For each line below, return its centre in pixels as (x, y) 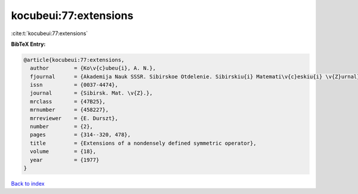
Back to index (28, 183)
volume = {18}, (63, 151)
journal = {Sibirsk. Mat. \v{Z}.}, (92, 93)
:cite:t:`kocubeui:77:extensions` (50, 33)
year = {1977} (65, 160)
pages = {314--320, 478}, (81, 135)
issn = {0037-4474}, (74, 85)
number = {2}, (62, 127)
